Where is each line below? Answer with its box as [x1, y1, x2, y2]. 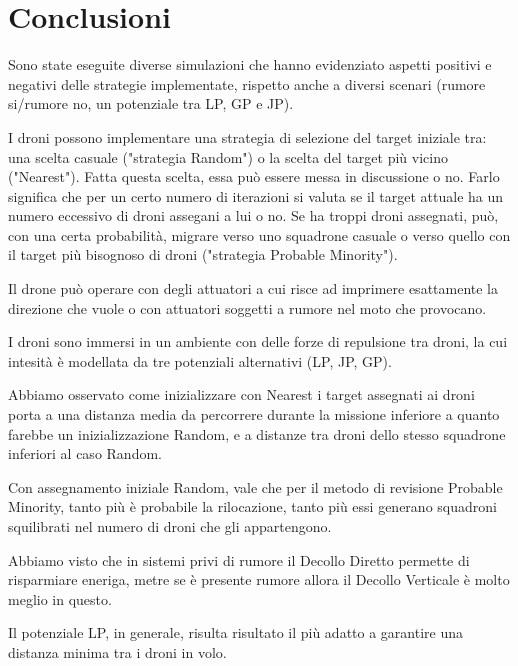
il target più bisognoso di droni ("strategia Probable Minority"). [8, 244, 398, 265]
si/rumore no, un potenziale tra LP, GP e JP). [8, 93, 294, 114]
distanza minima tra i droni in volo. [8, 641, 227, 662]
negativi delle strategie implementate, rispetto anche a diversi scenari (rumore [8, 73, 486, 94]
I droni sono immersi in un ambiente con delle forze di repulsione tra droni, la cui [8, 331, 508, 352]
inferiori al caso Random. [8, 443, 162, 464]
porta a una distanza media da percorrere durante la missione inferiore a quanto [8, 404, 500, 425]
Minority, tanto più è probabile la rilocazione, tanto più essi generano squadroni [8, 496, 497, 517]
